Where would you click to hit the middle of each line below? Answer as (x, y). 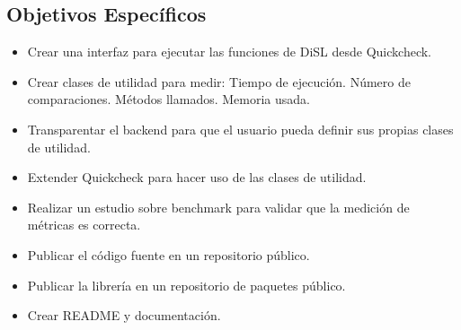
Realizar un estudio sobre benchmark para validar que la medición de (218, 207)
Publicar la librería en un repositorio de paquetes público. (186, 285)
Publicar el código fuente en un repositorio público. (168, 254)
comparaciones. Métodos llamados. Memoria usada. (169, 99)
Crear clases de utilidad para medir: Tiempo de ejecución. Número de (219, 81)
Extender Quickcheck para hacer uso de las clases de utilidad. (197, 177)
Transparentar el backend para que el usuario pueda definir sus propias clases (240, 129)
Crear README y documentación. (124, 315)
